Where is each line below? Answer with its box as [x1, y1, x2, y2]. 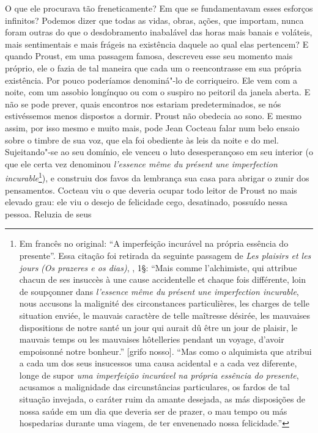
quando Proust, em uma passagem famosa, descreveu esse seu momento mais [5, 49, 293, 62]
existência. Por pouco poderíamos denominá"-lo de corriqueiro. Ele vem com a [5, 73, 298, 86]
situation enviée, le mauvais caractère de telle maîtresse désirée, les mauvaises [19, 308, 310, 321]
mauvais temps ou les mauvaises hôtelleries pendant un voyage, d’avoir [19, 333, 284, 346]
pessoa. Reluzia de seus [5, 207, 92, 220]
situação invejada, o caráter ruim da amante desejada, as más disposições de [19, 393, 306, 406]
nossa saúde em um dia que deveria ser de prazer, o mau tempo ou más [19, 404, 287, 417]
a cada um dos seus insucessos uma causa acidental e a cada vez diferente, [19, 357, 297, 369]
